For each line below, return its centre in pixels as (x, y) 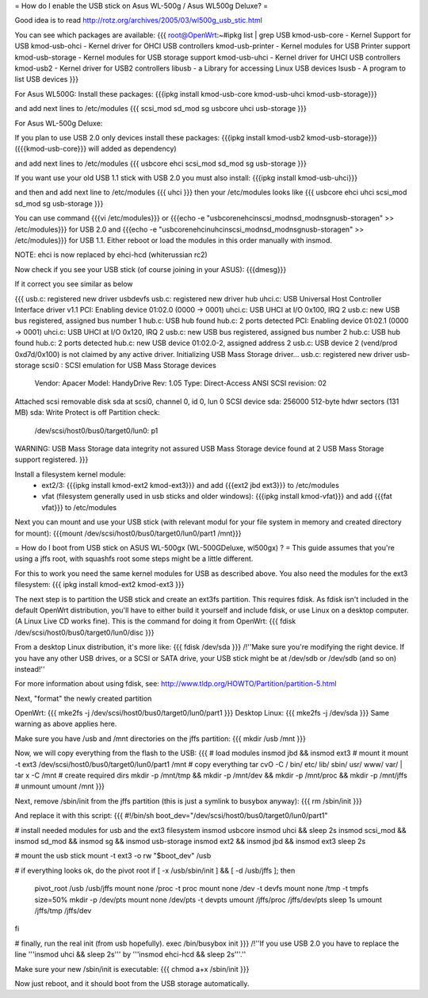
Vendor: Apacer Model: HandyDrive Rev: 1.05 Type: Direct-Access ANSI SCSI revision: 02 (180, 383)
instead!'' (30, 669)
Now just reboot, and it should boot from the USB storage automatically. (132, 983)
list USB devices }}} (47, 79)
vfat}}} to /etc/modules (79, 507)
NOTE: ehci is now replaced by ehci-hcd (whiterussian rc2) (111, 255)
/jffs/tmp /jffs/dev (63, 910)
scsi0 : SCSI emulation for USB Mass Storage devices (129, 365)
